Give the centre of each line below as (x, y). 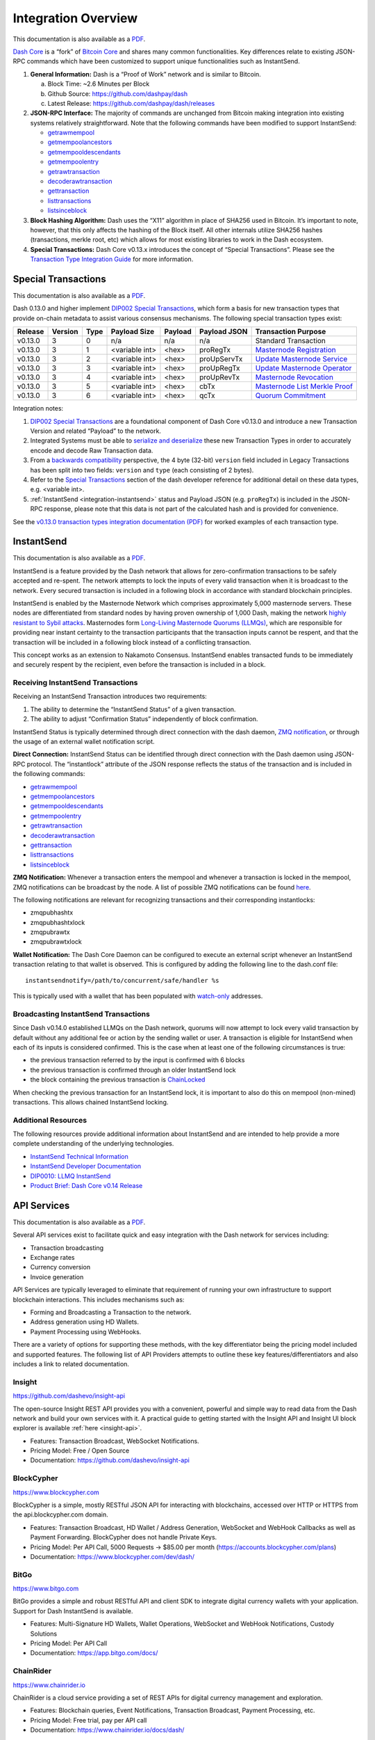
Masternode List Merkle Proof (304, 386)
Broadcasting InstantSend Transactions (82, 1014)
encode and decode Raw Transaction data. (92, 450)
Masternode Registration (295, 350)
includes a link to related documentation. (71, 1363)
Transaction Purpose (291, 332)
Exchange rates (52, 1258)
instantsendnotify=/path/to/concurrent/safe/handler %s (122, 980)
